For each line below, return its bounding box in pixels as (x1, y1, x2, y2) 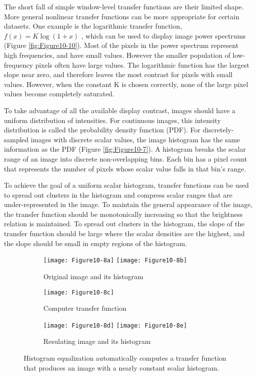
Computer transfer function (43, 303, 127, 313)
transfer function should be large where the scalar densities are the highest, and (4, 228, 245, 239)
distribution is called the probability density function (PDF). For (4, 125, 201, 135)
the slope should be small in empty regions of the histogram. (4, 238, 187, 248)
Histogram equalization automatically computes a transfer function (24, 353, 226, 363)
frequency (4, 59, 33, 70)
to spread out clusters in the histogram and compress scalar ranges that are (4, 189, 232, 200)
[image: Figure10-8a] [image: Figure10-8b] (43, 257, 187, 264)
